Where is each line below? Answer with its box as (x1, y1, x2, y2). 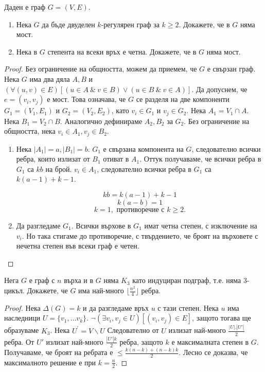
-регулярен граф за (101, 19, 160, 29)
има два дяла (29, 73, 70, 84)
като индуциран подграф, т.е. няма (132, 275, 241, 286)
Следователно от (107, 325, 159, 335)
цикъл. (4, 285, 25, 295)
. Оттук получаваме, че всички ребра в (139, 153, 261, 164)
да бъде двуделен (42, 19, 95, 29)
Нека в (16, 46, 38, 57)
